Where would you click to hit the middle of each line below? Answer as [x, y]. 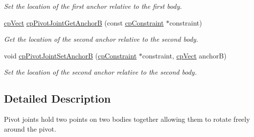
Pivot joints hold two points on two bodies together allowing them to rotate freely [127, 119]
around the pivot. [30, 128]
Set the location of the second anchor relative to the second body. [100, 72]
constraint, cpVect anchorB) [184, 55]
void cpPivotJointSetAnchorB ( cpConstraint [70, 55]
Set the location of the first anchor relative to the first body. [93, 6]
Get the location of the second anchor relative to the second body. [101, 39]
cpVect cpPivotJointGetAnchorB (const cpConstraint [84, 22]
